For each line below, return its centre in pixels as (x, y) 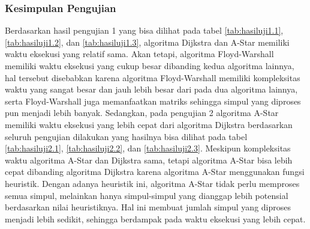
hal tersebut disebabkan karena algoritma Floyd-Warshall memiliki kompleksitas (153, 77)
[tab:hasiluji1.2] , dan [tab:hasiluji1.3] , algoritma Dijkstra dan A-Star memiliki (147, 42)
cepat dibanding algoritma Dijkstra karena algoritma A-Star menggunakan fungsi (155, 172)
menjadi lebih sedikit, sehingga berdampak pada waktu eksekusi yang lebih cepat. (155, 218)
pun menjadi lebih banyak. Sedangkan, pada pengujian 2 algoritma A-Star (142, 113)
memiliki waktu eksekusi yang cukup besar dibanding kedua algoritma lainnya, (150, 66)
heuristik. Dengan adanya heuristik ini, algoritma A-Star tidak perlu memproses (152, 183)
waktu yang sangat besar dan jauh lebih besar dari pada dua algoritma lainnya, (151, 89)
